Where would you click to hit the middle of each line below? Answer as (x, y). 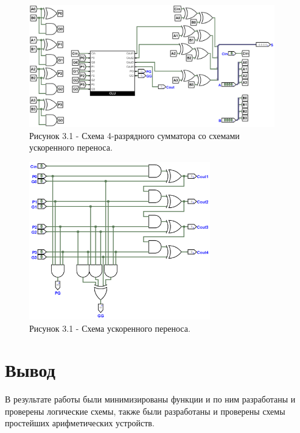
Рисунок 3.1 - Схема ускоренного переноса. (110, 328)
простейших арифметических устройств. (80, 423)
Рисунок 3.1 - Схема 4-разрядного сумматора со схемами (134, 135)
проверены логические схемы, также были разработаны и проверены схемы (145, 411)
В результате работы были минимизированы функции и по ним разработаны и (150, 399)
